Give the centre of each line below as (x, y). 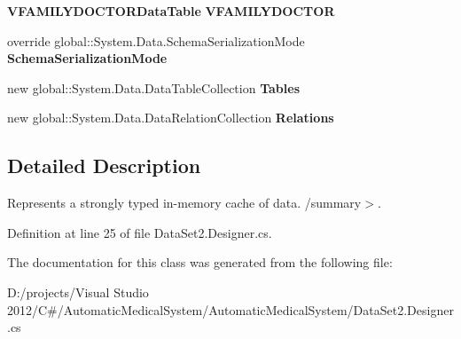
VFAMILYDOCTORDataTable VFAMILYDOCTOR (171, 11)
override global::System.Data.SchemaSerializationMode (156, 40)
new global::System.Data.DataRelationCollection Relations (171, 118)
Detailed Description (104, 166)
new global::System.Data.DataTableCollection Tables (153, 87)
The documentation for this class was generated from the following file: (200, 262)
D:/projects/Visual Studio (78, 292)
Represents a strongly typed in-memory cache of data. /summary (184, 203)
